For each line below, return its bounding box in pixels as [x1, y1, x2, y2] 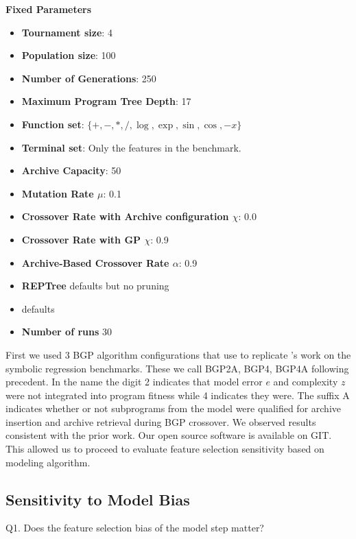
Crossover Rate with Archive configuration [21, 209, 229, 224]
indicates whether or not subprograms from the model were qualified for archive [5, 401, 341, 416]
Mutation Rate [21, 186, 94, 200]
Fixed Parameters [5, 2, 92, 16]
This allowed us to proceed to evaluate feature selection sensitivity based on [5, 442, 324, 456]
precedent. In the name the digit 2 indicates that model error [5, 374, 263, 389]
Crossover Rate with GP [21, 232, 141, 246]
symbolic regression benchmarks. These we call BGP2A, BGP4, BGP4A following [5, 361, 349, 375]
